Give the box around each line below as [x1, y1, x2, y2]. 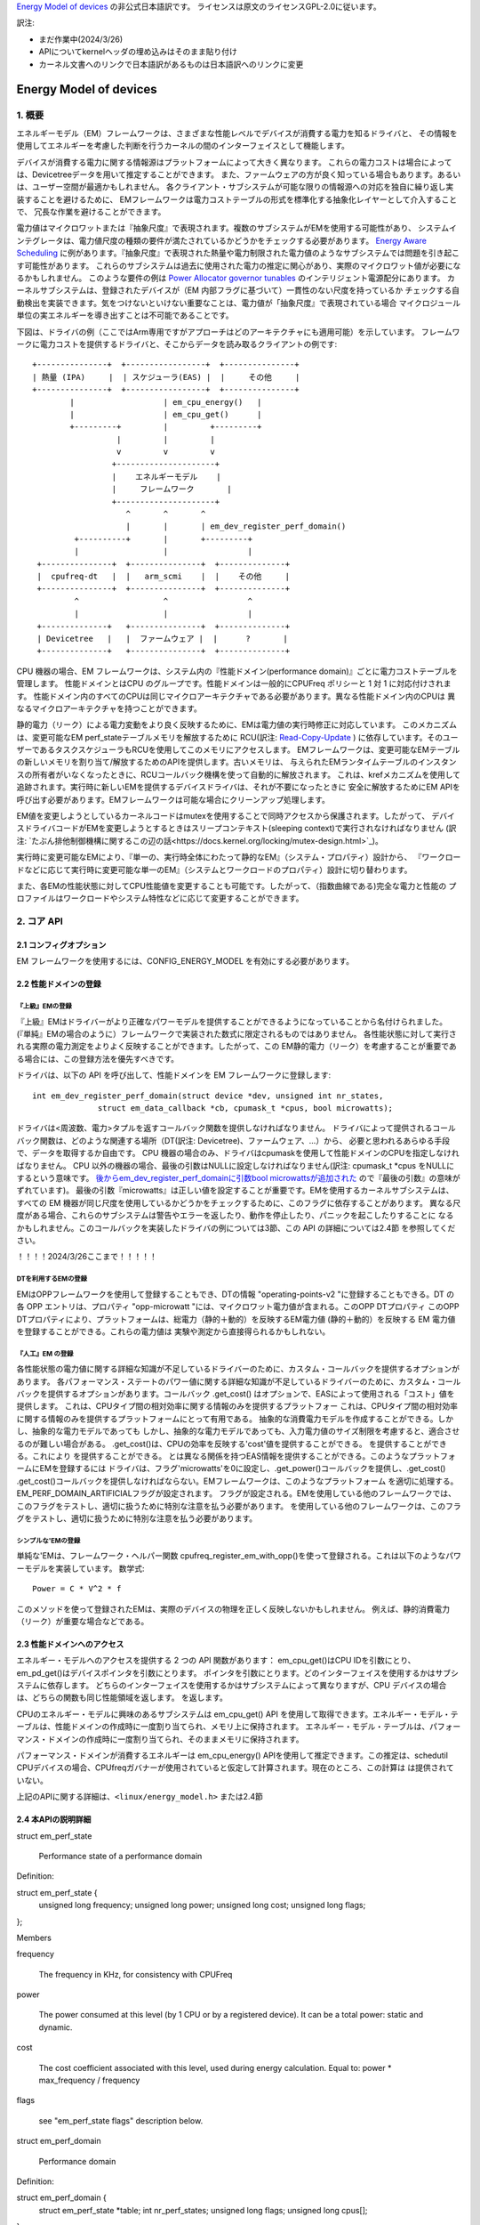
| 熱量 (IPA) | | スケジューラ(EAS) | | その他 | [32, 372, 300, 382]
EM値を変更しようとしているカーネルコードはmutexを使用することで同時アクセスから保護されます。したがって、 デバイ [16, 811, 455, 821]
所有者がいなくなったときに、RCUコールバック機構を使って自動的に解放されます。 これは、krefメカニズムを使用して [31, 769, 461, 780]
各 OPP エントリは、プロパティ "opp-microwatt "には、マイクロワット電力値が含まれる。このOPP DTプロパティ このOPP [16, 1301, 460, 1312]
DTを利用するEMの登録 [16, 1274, 88, 1283]
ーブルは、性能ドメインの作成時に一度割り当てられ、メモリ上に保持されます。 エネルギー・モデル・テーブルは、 [16, 1721, 430, 1732]
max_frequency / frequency [38, 2075, 140, 2086]
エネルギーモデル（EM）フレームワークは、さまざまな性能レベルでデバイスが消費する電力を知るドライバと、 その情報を [16, 127, 458, 138]
